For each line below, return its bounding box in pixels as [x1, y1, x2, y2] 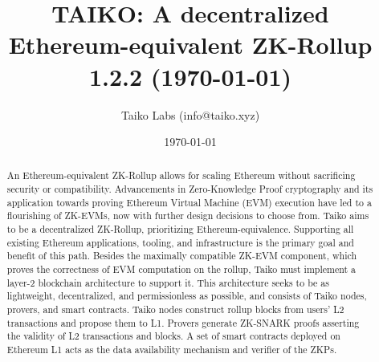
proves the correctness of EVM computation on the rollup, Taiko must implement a [6, 262, 357, 276]
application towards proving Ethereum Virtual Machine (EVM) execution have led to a [6, 195, 372, 209]
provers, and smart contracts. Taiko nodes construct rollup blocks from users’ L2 [6, 303, 344, 316]
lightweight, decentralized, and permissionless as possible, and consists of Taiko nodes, [6, 289, 367, 303]
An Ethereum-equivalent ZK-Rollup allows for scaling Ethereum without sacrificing [6, 169, 356, 182]
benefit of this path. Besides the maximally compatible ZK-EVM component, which [6, 249, 357, 262]
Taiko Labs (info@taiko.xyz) [120, 106, 260, 123]
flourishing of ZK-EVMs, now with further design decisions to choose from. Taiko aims [6, 209, 369, 222]
